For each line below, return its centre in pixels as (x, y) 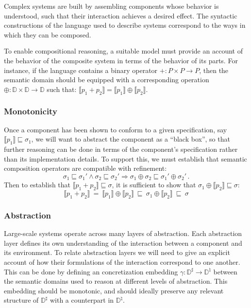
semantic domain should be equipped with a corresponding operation (107, 80)
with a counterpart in (82, 300)
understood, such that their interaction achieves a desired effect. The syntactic (121, 15)
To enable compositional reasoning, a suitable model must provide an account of (123, 51)
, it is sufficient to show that (154, 185)
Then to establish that (37, 185)
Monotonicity (31, 111)
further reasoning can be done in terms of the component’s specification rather (121, 149)
